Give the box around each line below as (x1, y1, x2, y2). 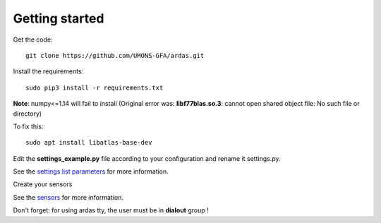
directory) (13, 109, 42, 118)
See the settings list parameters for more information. (13, 167, 169, 176)
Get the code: (13, 35, 53, 44)
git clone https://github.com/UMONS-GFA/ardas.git (25, 52, 205, 59)
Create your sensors (13, 180, 73, 188)
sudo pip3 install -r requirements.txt (25, 83, 164, 92)
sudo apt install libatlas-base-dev (25, 138, 152, 147)
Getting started (13, 11, 104, 26)
